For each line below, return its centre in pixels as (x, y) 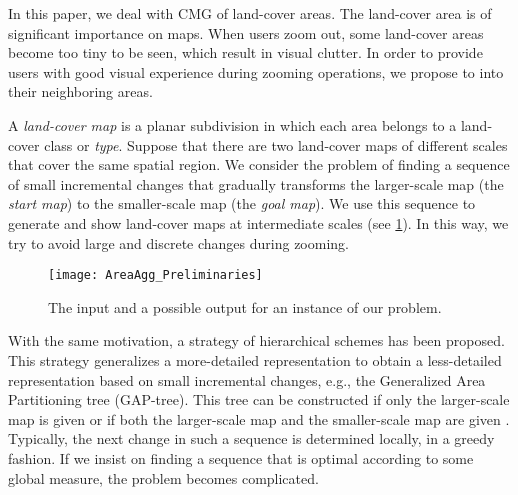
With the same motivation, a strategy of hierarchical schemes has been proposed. (256, 340)
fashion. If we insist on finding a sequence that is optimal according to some (241, 457)
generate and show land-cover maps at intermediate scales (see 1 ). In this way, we (258, 222)
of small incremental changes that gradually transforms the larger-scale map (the (256, 183)
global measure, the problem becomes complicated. (163, 477)
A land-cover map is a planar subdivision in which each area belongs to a (232, 124)
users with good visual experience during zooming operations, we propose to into (256, 71)
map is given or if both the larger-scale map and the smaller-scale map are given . (259, 418)
